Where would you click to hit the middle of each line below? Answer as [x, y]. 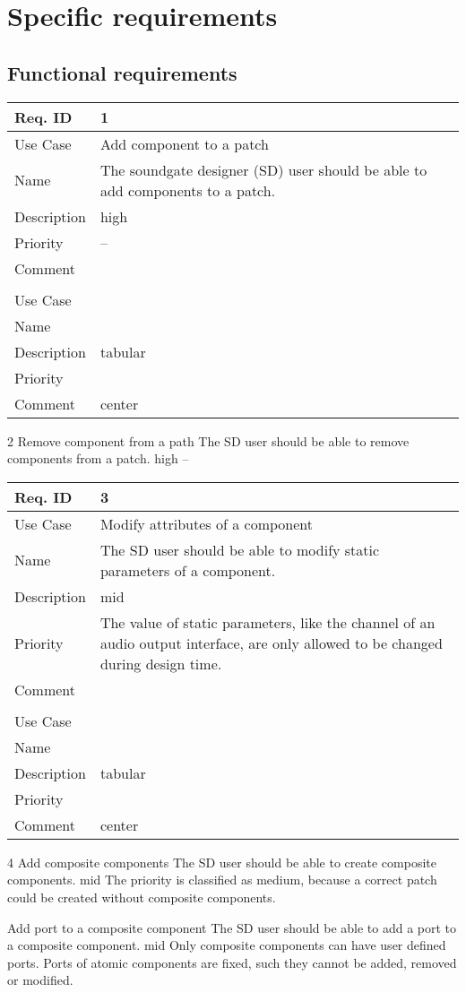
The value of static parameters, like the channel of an [268, 622]
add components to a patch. [188, 190]
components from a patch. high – [98, 458]
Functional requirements [122, 72]
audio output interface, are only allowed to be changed [271, 643]
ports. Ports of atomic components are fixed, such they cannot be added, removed [232, 962]
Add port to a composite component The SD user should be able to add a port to [232, 927]
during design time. [161, 663]
